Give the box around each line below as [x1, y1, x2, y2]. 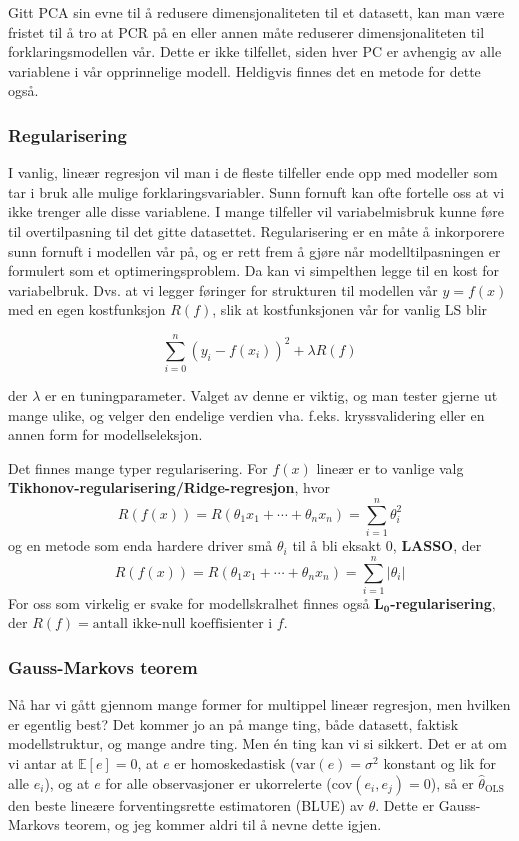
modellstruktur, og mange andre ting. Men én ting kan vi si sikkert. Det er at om [8, 733, 507, 754]
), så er [430, 772, 474, 793]
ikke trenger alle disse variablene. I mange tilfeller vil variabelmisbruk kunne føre [8, 201, 504, 222]
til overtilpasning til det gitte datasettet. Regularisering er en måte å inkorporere [8, 220, 505, 241]
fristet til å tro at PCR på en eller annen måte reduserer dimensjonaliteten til [8, 21, 485, 42]
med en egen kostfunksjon [8, 299, 166, 320]
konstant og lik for [383, 753, 496, 774]
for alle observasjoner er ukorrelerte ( [105, 772, 332, 793]
